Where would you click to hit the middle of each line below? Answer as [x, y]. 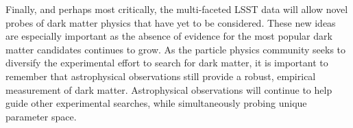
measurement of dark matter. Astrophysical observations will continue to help [169, 89]
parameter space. [41, 116]
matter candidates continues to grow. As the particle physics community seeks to [176, 49]
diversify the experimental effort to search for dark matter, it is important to [167, 63]
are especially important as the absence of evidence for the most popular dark [169, 36]
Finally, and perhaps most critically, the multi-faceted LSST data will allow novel [177, 9]
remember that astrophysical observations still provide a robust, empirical [161, 76]
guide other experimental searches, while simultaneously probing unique [156, 103]
